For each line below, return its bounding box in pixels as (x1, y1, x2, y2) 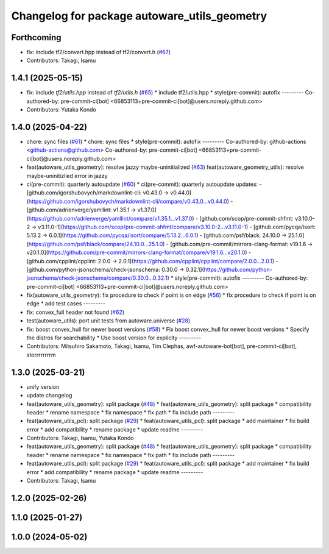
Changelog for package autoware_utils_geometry (11, 9, 267, 23)
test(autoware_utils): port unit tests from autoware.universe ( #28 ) (26, 317, 191, 324)
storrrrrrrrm (26, 351, 56, 358)
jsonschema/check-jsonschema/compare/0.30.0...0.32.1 (26, 274, 168, 282)
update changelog (26, 392, 73, 399)
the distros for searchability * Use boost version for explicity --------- (26, 334, 201, 341)
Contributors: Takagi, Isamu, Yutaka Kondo (26, 435, 134, 442)
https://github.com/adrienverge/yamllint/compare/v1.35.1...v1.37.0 (28, 215, 193, 222)
